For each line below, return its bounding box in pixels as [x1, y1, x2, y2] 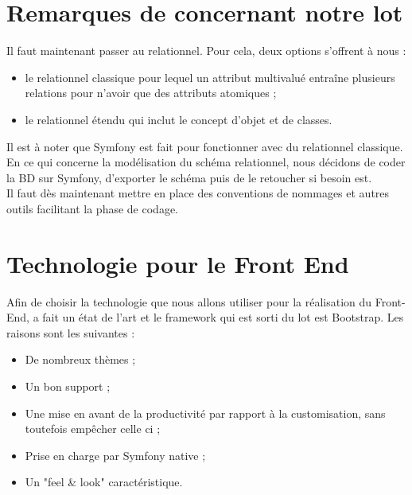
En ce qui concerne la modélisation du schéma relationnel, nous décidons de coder [6, 154, 406, 170]
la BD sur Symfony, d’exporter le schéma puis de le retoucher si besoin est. [6, 169, 372, 185]
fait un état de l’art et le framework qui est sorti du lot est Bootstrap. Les [42, 309, 404, 325]
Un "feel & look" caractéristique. [25, 474, 183, 490]
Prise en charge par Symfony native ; [25, 446, 206, 463]
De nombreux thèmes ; [25, 351, 136, 368]
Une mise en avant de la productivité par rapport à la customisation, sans [25, 404, 386, 421]
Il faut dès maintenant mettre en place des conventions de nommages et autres [6, 185, 390, 201]
